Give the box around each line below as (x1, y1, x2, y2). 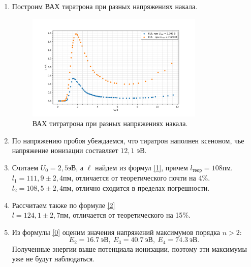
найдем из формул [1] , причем (95, 162, 188, 172)
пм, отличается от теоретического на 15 (60, 210, 183, 220)
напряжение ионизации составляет (12, 145, 118, 156)
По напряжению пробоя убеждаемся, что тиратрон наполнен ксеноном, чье (12, 135, 244, 145)
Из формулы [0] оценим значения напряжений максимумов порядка (12, 226, 221, 237)
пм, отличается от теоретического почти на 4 (62, 172, 202, 183)
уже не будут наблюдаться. (12, 253, 95, 264)
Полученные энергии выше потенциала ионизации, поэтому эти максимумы (12, 243, 247, 254)
